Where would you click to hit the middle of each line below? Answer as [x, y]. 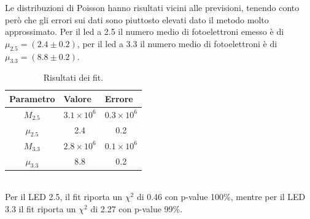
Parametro [32, 98]
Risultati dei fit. [73, 77]
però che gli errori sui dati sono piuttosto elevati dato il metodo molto [137, 19]
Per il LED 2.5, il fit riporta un [64, 197]
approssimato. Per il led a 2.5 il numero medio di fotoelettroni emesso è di [145, 32]
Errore [119, 98]
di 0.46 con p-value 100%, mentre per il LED [221, 197]
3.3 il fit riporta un [41, 209]
